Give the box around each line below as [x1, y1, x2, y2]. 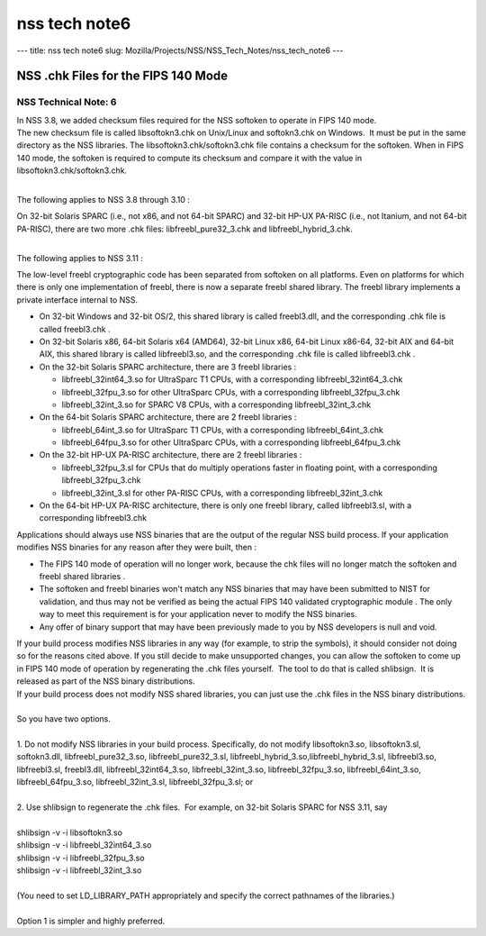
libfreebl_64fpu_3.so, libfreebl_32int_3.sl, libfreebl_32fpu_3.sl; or [16, 777, 254, 787]
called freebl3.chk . [39, 323, 112, 334]
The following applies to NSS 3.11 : [16, 252, 144, 263]
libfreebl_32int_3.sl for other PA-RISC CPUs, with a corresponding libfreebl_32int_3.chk [61, 487, 383, 498]
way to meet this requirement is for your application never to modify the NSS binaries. [39, 609, 357, 620]
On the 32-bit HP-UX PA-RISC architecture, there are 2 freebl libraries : [39, 450, 302, 460]
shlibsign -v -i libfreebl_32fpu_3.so [16, 852, 145, 863]
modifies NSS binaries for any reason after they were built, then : [16, 541, 256, 553]
